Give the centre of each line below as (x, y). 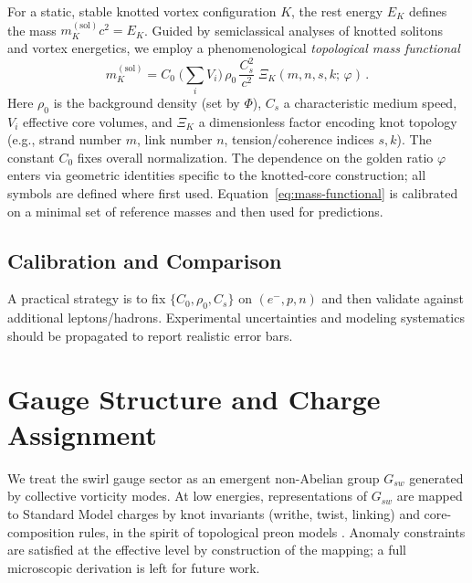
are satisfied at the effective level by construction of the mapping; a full (207, 550)
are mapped (430, 496)
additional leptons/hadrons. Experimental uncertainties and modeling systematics (236, 318)
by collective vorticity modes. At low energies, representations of (187, 496)
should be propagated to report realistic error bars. (150, 335)
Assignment (82, 434)
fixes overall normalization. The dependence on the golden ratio (255, 157)
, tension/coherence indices (299, 139)
